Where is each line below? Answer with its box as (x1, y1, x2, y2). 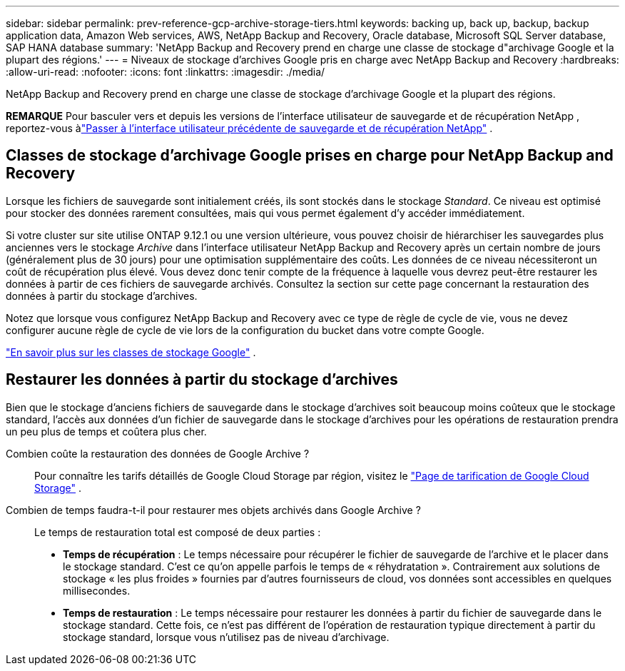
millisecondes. (63, 584, 131, 597)
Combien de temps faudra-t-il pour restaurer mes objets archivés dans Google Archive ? (6, 503, 421, 516)
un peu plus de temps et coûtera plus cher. (6, 425, 207, 438)
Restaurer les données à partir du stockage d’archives (6, 370, 398, 389)
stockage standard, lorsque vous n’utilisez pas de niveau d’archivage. (63, 630, 390, 643)
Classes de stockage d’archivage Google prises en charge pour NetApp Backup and (6, 146, 614, 165)
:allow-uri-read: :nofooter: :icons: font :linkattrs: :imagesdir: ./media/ (6, 66, 325, 78)
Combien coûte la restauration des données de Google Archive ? (6, 447, 310, 460)
